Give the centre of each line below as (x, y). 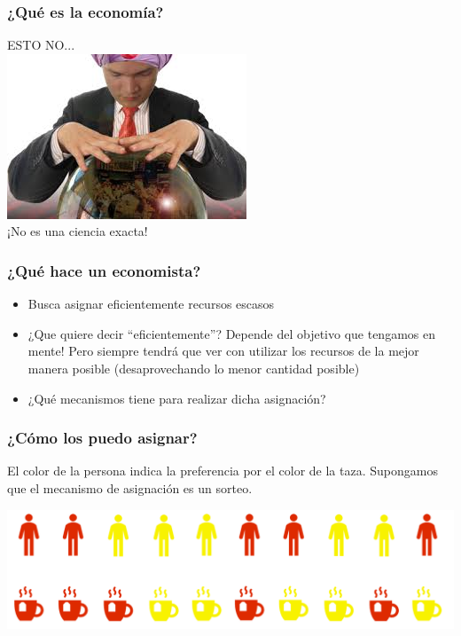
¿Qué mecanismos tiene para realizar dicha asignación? (177, 398)
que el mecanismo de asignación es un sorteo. (130, 488)
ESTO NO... (41, 45)
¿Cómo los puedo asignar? (102, 438)
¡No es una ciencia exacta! (78, 231)
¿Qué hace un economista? (104, 270)
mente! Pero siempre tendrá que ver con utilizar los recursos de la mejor (223, 351)
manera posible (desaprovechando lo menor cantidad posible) (194, 368)
